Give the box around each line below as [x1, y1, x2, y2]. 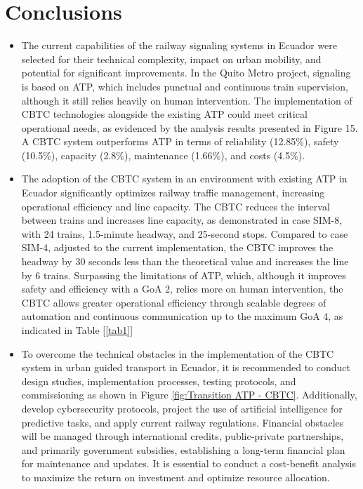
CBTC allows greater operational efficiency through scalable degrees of [21, 295, 326, 309]
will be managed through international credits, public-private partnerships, [21, 429, 344, 443]
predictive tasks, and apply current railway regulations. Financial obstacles [21, 415, 344, 429]
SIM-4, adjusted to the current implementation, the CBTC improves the [21, 240, 334, 255]
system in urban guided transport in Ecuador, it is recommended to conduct [21, 360, 350, 375]
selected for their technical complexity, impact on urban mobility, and [21, 51, 322, 66]
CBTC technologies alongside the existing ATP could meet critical [21, 107, 308, 121]
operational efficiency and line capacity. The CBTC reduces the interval [21, 199, 330, 213]
